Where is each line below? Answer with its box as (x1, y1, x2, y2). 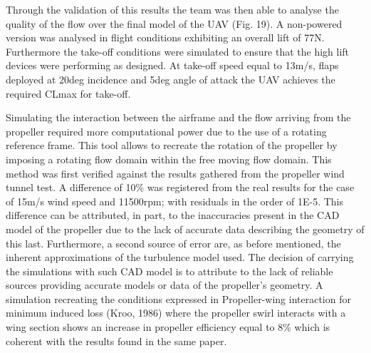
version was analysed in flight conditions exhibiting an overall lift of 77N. (6, 30, 325, 45)
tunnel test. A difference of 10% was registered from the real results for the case (6, 180, 355, 195)
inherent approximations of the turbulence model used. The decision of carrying (6, 250, 354, 265)
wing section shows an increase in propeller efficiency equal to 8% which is (6, 319, 330, 334)
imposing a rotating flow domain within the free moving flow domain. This (6, 151, 332, 166)
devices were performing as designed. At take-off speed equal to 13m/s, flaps (6, 58, 339, 73)
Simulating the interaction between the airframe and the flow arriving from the (6, 110, 351, 125)
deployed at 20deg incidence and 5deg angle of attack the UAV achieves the (6, 71, 335, 86)
